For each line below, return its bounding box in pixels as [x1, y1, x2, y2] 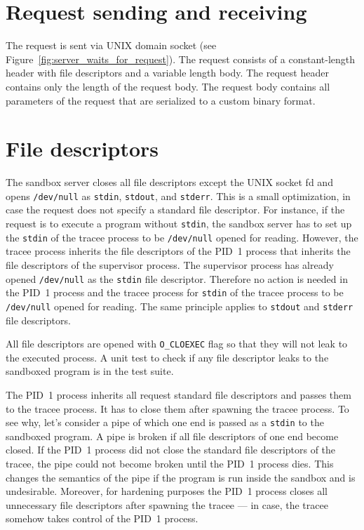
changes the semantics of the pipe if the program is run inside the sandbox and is [6, 470, 356, 484]
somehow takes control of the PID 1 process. [6, 511, 198, 526]
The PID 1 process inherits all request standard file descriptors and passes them [6, 387, 351, 402]
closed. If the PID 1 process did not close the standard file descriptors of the [6, 442, 336, 457]
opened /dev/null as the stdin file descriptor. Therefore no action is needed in [6, 271, 348, 286]
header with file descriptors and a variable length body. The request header [6, 65, 329, 80]
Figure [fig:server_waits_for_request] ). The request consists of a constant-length [6, 51, 356, 66]
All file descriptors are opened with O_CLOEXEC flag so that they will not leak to [6, 336, 348, 351]
